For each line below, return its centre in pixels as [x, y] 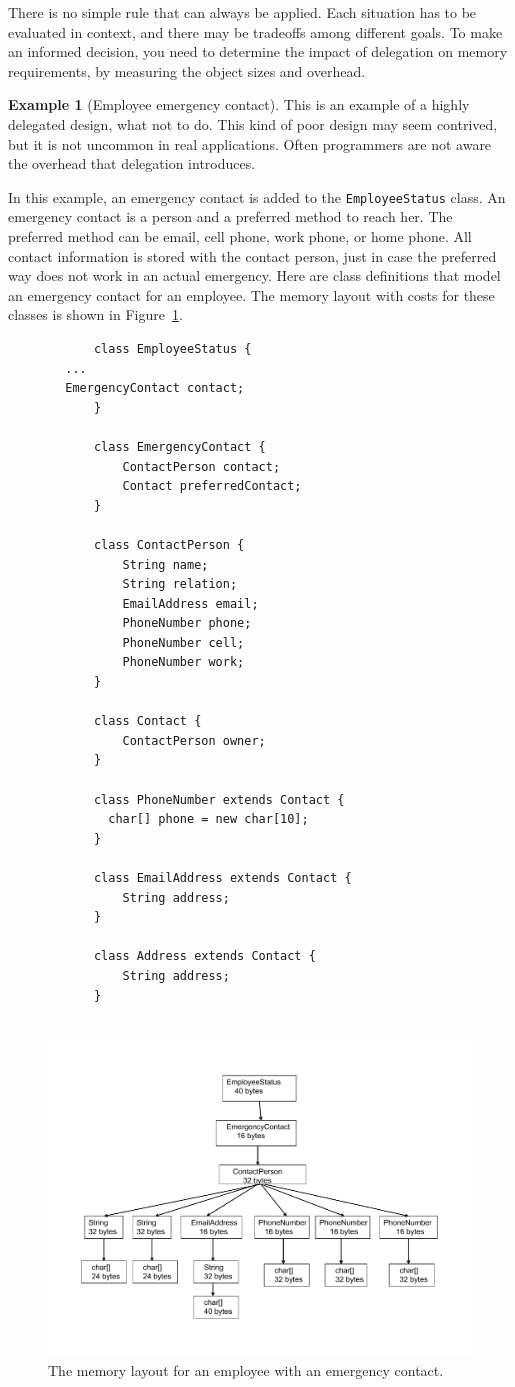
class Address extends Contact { [204, 956]
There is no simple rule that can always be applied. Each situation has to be [242, 12]
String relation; [180, 584]
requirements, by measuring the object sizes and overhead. [187, 70]
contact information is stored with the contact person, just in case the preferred [252, 255]
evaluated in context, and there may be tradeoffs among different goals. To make [255, 31]
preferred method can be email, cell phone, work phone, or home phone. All [240, 236]
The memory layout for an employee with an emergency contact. [246, 1369]
